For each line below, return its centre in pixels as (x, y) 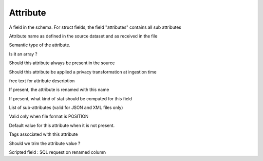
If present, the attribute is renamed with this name (59, 89)
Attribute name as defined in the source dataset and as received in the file (83, 36)
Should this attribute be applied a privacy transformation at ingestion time (83, 72)
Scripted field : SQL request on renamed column (57, 152)
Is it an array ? (23, 54)
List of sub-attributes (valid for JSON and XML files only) (66, 107)
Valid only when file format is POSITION (49, 116)
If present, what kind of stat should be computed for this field (71, 98)
